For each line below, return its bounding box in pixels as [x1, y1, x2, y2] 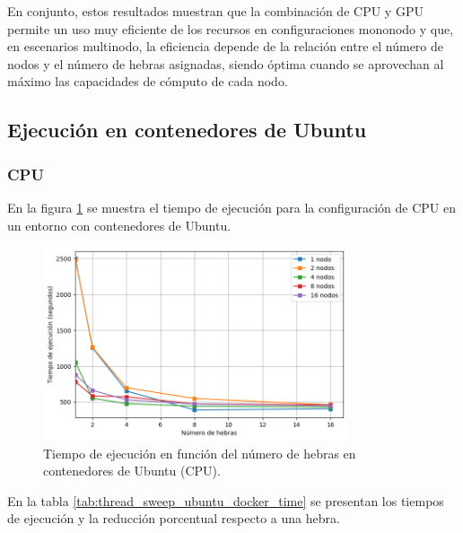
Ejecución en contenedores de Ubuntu [7, 116, 367, 144]
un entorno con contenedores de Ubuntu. [7, 215, 231, 234]
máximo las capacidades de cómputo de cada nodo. [7, 72, 288, 91]
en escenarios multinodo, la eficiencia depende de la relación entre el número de [7, 37, 443, 56]
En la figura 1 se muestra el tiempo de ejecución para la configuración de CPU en [7, 197, 457, 216]
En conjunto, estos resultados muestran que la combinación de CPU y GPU [7, 2, 424, 20]
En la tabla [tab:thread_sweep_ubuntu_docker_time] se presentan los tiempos [7, 491, 444, 510]
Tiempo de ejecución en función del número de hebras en [43, 443, 356, 462]
